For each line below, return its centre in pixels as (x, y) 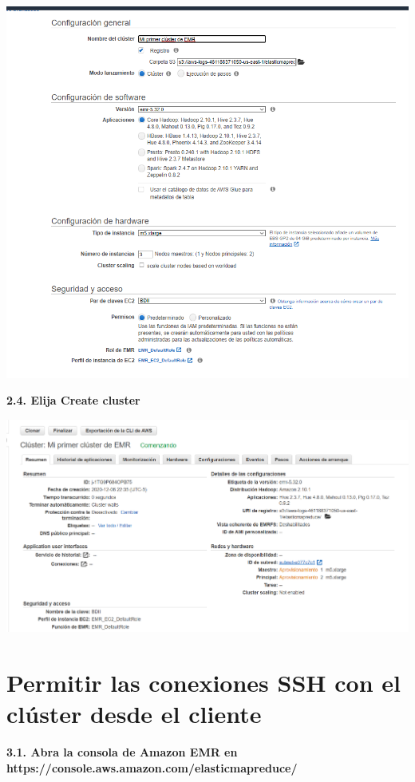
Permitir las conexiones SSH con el (204, 683)
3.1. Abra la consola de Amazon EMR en (122, 752)
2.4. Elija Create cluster (73, 400)
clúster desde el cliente (134, 714)
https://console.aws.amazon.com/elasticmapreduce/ (152, 767)
